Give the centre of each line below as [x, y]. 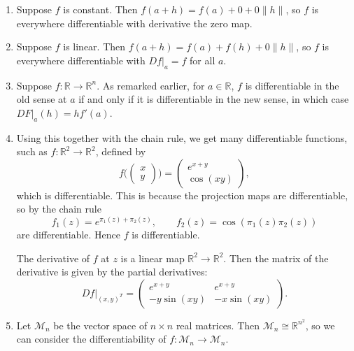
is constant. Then [100, 9]
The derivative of [53, 258]
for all [203, 60]
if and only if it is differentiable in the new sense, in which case [214, 99]
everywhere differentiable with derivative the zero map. [134, 23]
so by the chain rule [59, 209]
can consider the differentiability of [91, 339]
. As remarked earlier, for [151, 85]
